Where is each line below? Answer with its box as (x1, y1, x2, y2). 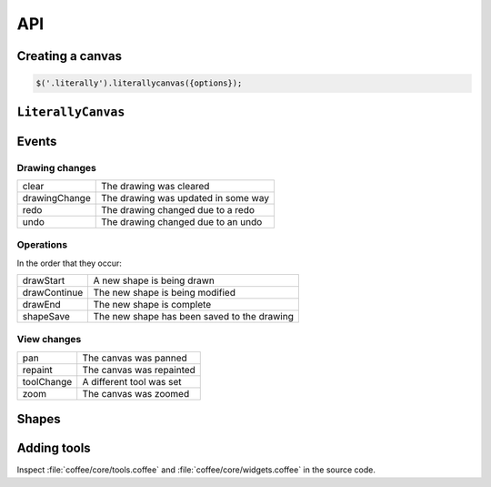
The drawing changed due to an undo (100, 215, 263, 228)
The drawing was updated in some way (100, 191, 270, 204)
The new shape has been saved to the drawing (93, 310, 295, 323)
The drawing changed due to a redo (100, 203, 255, 216)
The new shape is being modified (93, 287, 236, 299)
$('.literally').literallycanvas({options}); (35, 78, 243, 88)
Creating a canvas (16, 48, 123, 64)
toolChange (22, 375, 73, 388)
